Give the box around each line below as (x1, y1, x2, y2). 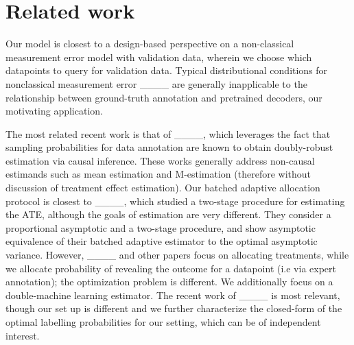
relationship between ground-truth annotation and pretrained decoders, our (5, 90, 322, 104)
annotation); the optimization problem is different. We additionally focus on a (5, 274, 333, 289)
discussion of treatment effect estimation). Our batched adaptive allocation (5, 180, 320, 195)
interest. (5, 328, 40, 342)
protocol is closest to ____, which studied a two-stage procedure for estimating (5, 193, 345, 208)
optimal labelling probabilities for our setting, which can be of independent (5, 315, 321, 329)
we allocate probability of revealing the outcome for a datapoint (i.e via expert (5, 261, 337, 275)
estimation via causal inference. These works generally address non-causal (5, 153, 315, 167)
